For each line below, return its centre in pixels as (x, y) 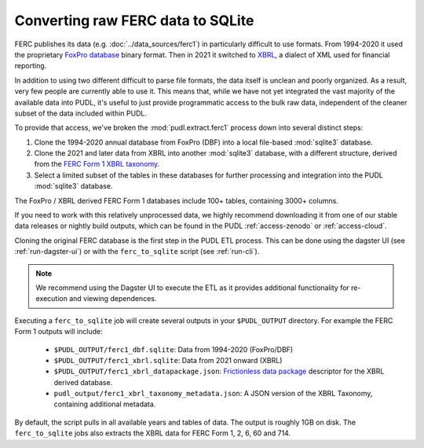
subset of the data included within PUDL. (80, 113)
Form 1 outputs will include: (58, 332)
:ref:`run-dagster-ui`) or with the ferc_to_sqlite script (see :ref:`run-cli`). (137, 252)
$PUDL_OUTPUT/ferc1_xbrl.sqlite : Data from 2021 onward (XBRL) (168, 360)
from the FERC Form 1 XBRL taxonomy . (97, 164)
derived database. (83, 382)
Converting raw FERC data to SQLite (134, 20)
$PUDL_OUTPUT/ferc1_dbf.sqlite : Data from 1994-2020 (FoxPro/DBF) (174, 349)
